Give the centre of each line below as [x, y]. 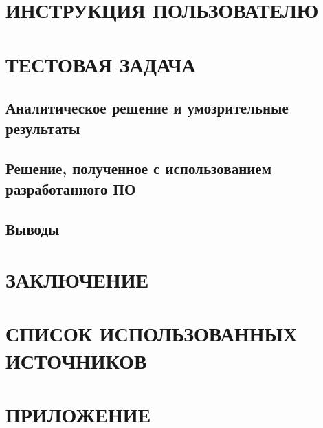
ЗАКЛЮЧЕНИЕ [77, 280]
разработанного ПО [71, 188]
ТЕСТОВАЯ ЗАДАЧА [101, 64]
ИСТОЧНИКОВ [76, 360]
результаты [43, 128]
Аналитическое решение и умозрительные [147, 108]
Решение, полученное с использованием [138, 168]
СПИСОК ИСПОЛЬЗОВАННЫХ [152, 333]
